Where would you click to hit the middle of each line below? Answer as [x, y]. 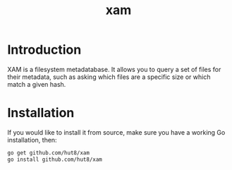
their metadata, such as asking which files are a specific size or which [109, 77]
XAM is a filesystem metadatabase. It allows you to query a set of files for [114, 69]
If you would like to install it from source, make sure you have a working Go [116, 132]
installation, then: [32, 140]
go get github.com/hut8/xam [49, 153]
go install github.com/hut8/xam [55, 159]
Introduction [44, 50]
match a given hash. [37, 84]
